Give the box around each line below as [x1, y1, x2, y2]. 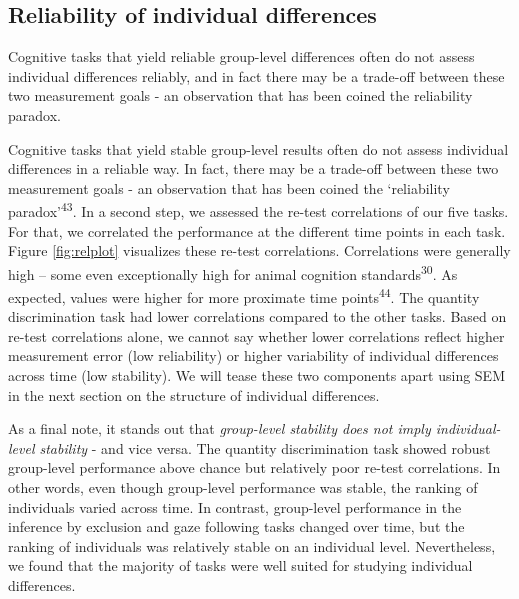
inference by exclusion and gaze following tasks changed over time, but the [8, 516, 465, 537]
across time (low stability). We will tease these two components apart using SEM [8, 365, 505, 386]
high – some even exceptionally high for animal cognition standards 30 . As [8, 260, 458, 284]
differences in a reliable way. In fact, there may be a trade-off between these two [8, 158, 499, 179]
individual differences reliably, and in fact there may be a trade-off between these [8, 65, 505, 86]
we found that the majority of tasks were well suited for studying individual [8, 555, 473, 576]
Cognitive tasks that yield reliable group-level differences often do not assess [8, 46, 475, 67]
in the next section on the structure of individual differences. [8, 384, 380, 405]
